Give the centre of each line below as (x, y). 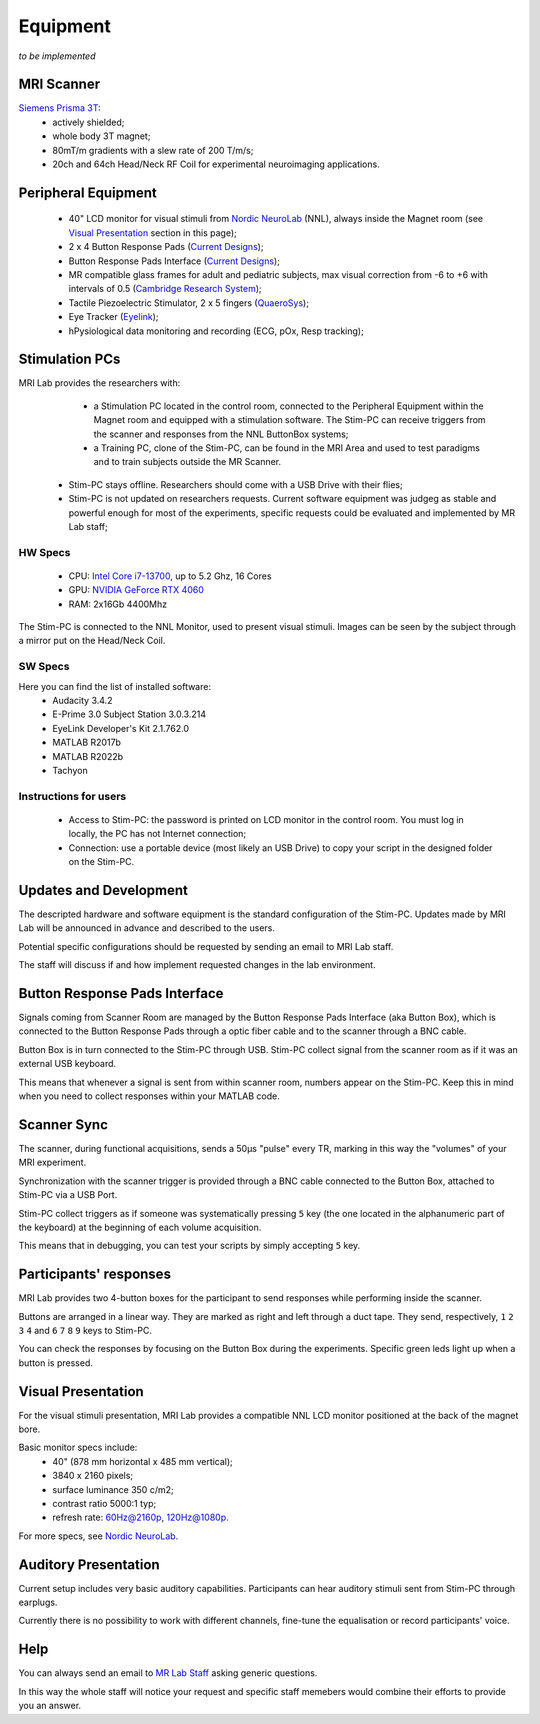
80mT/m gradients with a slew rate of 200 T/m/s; (153, 150)
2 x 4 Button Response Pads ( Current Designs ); (166, 247)
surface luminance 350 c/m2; (113, 1489)
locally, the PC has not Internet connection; (157, 834)
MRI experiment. (52, 1162)
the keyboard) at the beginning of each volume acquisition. (140, 1227)
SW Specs (44, 667)
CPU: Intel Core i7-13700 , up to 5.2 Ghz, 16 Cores (170, 576)
